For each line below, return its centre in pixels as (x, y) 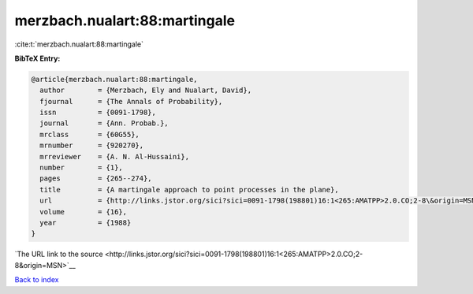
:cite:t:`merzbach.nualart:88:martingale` (79, 44)
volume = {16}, (84, 212)
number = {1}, (82, 168)
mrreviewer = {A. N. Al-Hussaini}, (114, 156)
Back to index (37, 280)
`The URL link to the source (59, 254)
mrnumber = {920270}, (92, 145)
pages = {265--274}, (96, 179)
